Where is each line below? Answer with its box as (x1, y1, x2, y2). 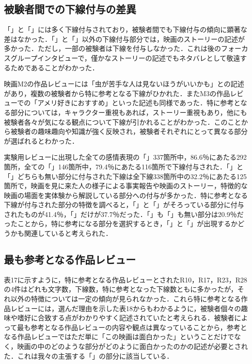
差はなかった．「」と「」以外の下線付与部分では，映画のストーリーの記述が (4, 33, 245, 44)
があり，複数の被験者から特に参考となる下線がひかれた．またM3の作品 (4, 88, 230, 98)
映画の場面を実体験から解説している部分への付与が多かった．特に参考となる (4, 190, 248, 200)
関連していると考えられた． (24, 228, 112, 238)
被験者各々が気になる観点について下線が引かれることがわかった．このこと (4, 116, 241, 127)
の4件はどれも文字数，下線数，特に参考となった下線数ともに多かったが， (4, 284, 237, 294)
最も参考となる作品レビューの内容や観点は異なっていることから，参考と (17, 322, 247, 332)
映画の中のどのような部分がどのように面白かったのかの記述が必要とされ (17, 341, 248, 351)
